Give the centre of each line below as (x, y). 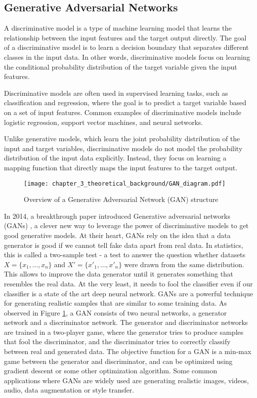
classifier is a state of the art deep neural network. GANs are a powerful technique (128, 293)
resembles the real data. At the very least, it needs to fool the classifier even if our (128, 283)
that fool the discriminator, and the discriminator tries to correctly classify (117, 341)
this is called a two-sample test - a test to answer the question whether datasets (125, 255)
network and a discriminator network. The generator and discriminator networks (126, 322)
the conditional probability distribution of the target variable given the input (121, 66)
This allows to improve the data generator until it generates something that (119, 274)
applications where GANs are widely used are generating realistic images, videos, (127, 380)
